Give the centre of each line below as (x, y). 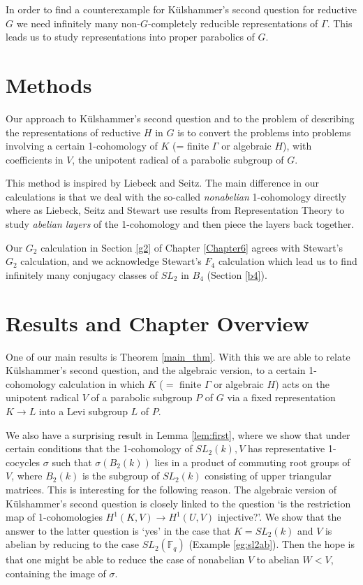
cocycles (23, 462)
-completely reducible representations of (233, 23)
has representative (287, 448)
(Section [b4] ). (237, 274)
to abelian (278, 559)
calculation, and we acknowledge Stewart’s (111, 261)
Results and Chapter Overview (157, 323)
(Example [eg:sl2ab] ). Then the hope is (272, 544)
